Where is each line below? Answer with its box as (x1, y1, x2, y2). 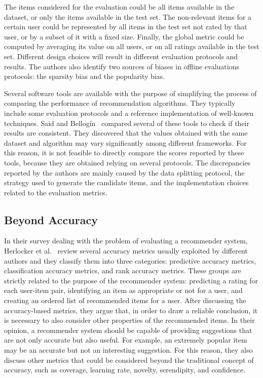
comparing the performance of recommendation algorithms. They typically (4, 98, 236, 108)
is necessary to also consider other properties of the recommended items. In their (4, 315, 255, 325)
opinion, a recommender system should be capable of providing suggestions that (4, 324, 252, 335)
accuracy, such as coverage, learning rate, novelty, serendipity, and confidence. (4, 364, 246, 375)
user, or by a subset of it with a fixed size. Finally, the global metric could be (4, 31, 244, 41)
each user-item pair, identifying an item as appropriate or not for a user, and (4, 285, 243, 296)
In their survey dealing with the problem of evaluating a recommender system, (4, 235, 248, 246)
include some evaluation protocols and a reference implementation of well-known (4, 107, 254, 118)
